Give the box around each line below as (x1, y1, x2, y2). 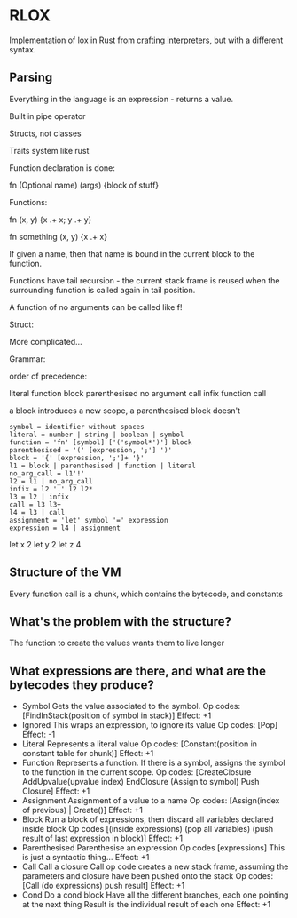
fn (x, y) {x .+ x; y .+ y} (9, 214, 92, 225)
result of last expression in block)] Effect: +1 (21, 833, 184, 844)
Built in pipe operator (9, 110, 86, 121)
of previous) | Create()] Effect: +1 (21, 805, 144, 816)
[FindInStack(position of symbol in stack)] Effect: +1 (21, 710, 212, 721)
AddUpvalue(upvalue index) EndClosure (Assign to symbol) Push (21, 777, 260, 787)
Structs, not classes (9, 128, 82, 139)
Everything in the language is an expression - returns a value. (9, 93, 233, 104)
